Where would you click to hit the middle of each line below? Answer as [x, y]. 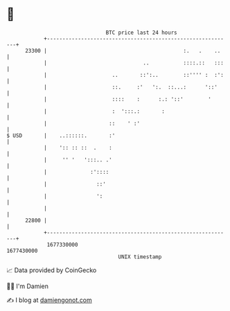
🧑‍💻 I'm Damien [28, 286]
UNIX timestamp [140, 257]
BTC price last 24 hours [141, 33]
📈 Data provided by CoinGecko [52, 270]
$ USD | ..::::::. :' [61, 135]
